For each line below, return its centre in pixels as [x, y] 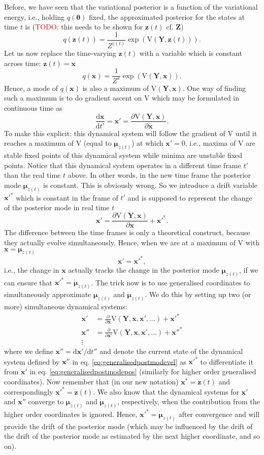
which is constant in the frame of [67, 197]
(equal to [97, 143]
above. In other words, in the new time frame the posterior [159, 175]
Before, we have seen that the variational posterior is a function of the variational [131, 7]
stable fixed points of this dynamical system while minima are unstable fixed [123, 155]
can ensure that [28, 282]
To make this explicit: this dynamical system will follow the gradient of [115, 133]
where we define [29, 351]
